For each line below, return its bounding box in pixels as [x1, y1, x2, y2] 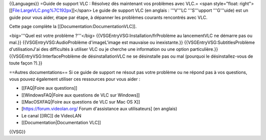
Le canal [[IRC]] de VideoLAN [21, 112, 81, 118]
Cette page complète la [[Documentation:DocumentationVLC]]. [9, 24, 137, 30]
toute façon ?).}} [9, 60, 43, 66]
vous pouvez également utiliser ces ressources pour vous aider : [9, 76, 140, 82]
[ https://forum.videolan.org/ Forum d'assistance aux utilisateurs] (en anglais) [21, 106, 177, 112]
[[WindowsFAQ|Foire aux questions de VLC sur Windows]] [21, 92, 140, 98]
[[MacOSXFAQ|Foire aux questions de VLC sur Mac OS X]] [21, 99, 140, 105]
